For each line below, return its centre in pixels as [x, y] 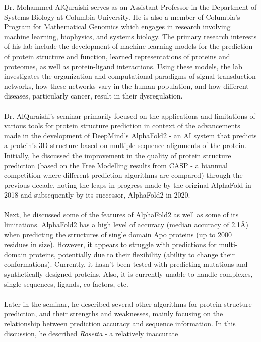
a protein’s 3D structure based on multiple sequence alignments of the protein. [125, 145]
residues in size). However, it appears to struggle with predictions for [110, 244]
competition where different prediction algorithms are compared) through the [123, 175]
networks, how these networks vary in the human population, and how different [126, 86]
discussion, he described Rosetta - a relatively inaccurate [91, 333]
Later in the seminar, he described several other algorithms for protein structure [128, 303]
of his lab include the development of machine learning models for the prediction [128, 46]
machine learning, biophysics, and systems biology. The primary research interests [130, 36]
